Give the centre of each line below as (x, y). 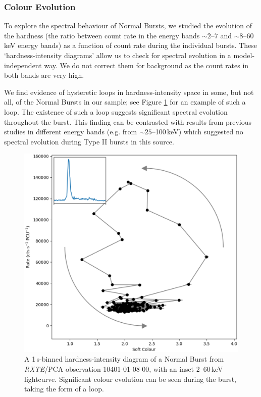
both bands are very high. (44, 75)
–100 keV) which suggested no (197, 132)
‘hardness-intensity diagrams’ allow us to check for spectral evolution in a (118, 55)
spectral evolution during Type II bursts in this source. (89, 141)
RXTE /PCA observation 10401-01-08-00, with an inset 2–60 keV (124, 369)
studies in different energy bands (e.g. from (71, 132)
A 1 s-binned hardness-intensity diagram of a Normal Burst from (124, 359)
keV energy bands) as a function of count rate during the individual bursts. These (131, 45)
